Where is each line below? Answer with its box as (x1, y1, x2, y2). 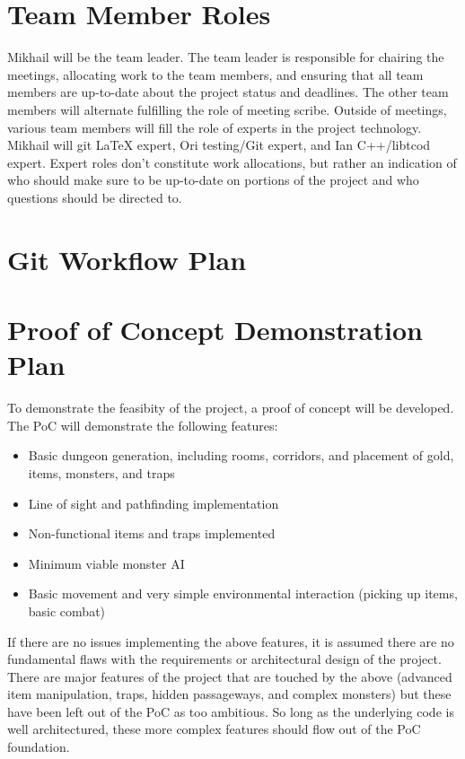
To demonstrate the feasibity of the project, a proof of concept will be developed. (7, 398, 454, 417)
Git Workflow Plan (7, 240, 247, 277)
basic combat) (28, 601, 106, 620)
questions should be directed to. (7, 188, 182, 206)
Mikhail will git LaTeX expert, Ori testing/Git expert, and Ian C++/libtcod (7, 135, 431, 154)
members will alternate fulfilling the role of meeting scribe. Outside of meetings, (7, 100, 447, 118)
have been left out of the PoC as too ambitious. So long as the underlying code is (7, 702, 454, 720)
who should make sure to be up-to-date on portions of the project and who (7, 170, 419, 189)
